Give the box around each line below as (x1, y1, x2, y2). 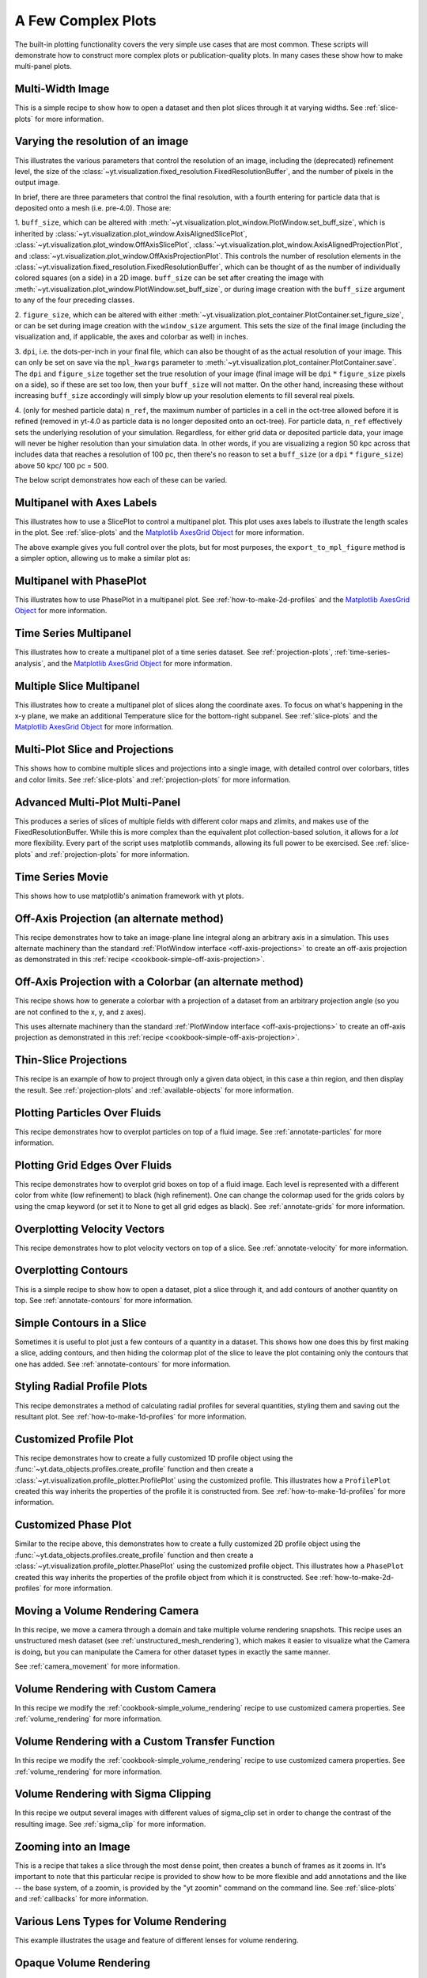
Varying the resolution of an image (14, 135, 189, 148)
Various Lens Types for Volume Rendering (14, 1915, 227, 1928)
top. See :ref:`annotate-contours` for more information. (14, 1295, 194, 1305)
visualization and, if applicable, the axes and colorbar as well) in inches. (14, 332, 249, 342)
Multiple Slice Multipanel (14, 679, 140, 692)
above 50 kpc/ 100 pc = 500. (14, 460, 109, 470)
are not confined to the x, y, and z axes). (14, 1007, 146, 1017)
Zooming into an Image (14, 1840, 130, 1853)
